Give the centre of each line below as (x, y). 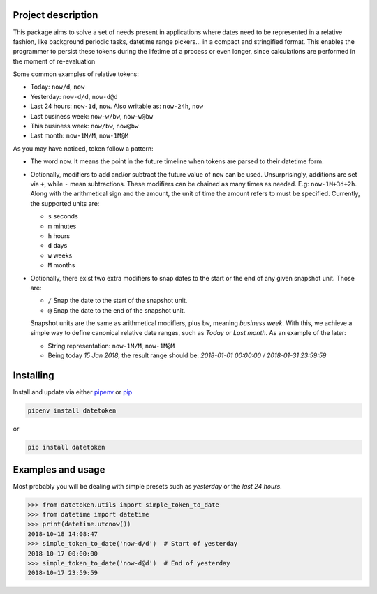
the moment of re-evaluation (54, 61)
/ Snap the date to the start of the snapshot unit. (118, 301)
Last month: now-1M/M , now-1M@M (80, 135)
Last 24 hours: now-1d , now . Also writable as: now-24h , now (117, 106)
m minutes (62, 226)
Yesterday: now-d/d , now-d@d (74, 96)
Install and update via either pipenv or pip (73, 392)
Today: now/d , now (58, 87)
